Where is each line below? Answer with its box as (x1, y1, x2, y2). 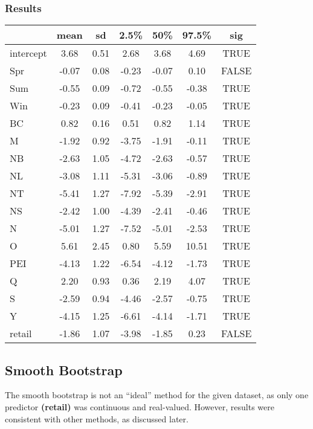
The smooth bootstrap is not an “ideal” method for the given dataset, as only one (5, 389, 309, 401)
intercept (10, 46, 47, 60)
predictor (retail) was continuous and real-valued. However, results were (5, 401, 274, 413)
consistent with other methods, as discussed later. (5, 412, 189, 425)
